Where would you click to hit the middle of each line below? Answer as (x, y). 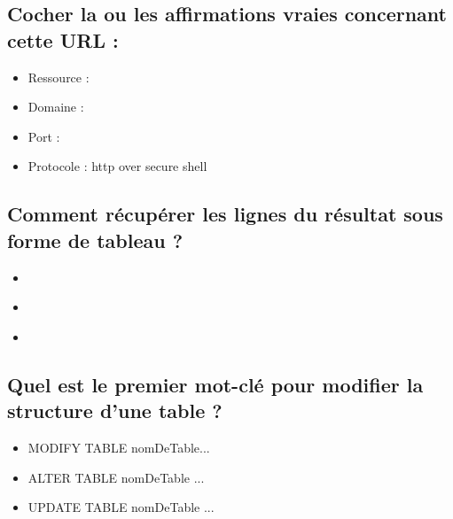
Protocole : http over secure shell (117, 166)
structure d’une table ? (115, 411)
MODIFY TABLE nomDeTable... (119, 447)
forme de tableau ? (95, 240)
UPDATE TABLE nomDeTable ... (121, 507)
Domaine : (56, 107)
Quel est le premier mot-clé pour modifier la (215, 384)
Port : (44, 136)
